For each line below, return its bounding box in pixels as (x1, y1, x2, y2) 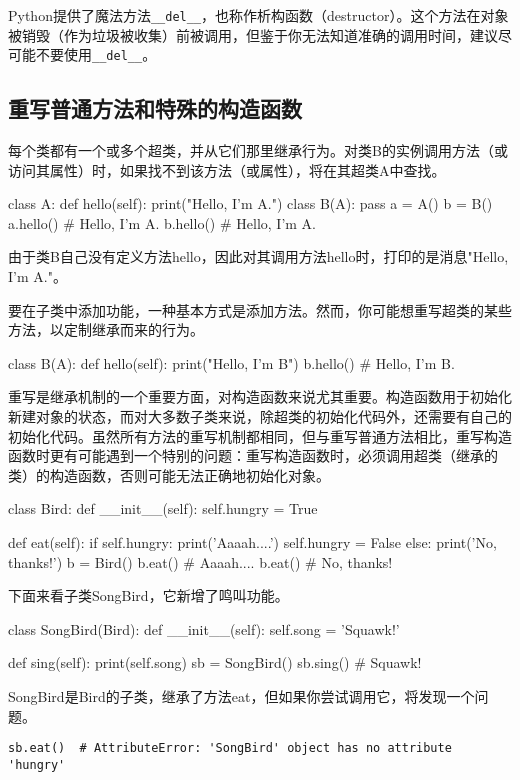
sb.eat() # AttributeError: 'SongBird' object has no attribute (8, 741, 452, 756)
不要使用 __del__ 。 (35, 44, 157, 65)
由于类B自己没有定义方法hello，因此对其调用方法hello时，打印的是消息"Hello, (8, 246, 509, 267)
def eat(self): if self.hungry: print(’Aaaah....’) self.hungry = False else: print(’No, (8, 532, 497, 553)
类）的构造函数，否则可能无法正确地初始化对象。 (8, 464, 330, 485)
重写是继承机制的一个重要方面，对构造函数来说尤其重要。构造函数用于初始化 (8, 386, 512, 407)
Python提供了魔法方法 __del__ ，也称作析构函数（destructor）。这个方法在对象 (8, 5, 509, 25)
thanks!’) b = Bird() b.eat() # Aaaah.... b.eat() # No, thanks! (8, 551, 393, 572)
